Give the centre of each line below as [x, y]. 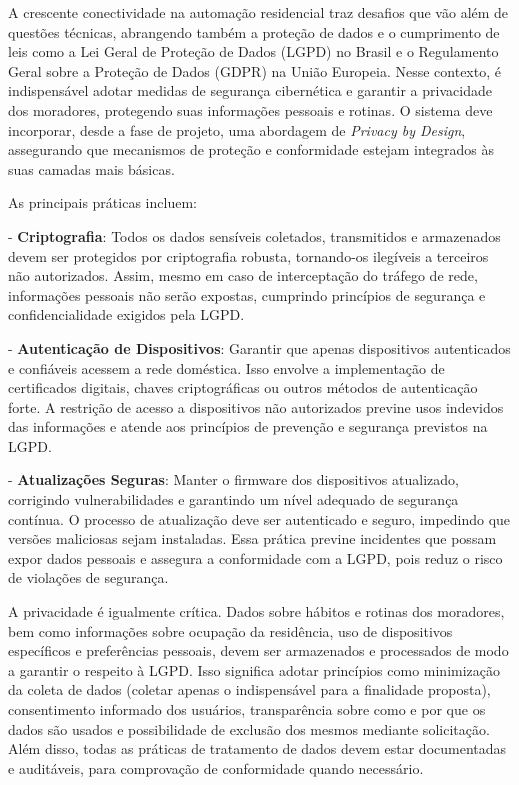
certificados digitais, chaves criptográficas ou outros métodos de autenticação [243, 387]
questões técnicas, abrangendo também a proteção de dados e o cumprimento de [254, 31]
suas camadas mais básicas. [91, 168]
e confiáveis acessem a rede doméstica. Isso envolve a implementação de [226, 367]
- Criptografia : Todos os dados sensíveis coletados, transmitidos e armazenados [254, 235]
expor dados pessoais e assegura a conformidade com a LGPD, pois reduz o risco [255, 557]
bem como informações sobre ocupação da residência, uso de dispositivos [230, 630]
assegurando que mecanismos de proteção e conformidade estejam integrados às [251, 149]
